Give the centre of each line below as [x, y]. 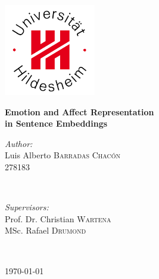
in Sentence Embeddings [56, 123]
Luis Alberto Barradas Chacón [63, 155]
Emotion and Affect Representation [79, 111]
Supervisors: [27, 207]
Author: [19, 143]
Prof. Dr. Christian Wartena [58, 218]
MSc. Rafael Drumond [46, 230]
